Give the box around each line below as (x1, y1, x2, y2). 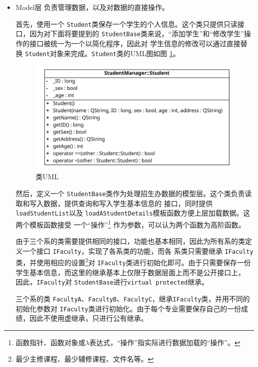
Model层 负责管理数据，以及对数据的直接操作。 (15, 2, 169, 12)
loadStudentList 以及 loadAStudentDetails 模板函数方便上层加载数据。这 (15, 208, 250, 218)
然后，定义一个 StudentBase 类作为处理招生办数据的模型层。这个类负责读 (15, 188, 252, 199)
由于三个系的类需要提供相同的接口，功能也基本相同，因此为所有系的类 (15, 236, 245, 246)
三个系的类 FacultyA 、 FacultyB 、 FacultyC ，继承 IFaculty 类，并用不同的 (15, 293, 250, 303)
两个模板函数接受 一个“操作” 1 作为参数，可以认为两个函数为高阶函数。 (15, 218, 246, 229)
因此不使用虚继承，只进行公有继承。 (29, 313, 148, 323)
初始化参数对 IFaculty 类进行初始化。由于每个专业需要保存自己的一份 (15, 303, 241, 313)
